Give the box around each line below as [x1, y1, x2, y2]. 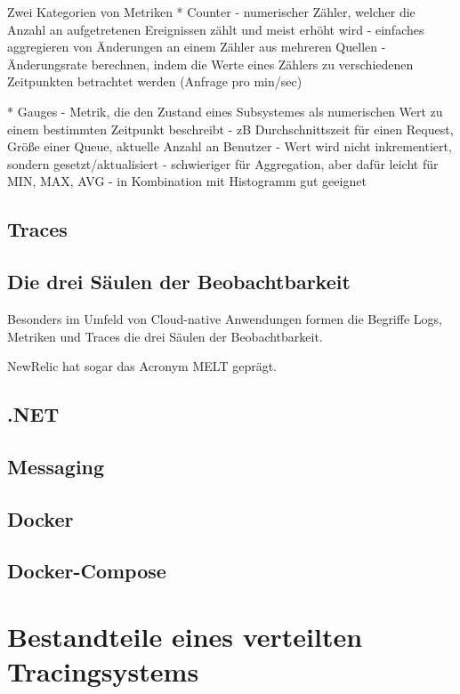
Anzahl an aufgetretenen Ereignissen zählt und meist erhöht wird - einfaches [7, 20, 424, 38]
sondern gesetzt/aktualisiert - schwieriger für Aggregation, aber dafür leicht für [7, 154, 439, 173]
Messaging [7, 452, 105, 480]
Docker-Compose [7, 557, 166, 585]
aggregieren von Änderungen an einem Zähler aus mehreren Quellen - [7, 37, 386, 56]
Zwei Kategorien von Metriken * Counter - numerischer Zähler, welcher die [7, 3, 416, 20]
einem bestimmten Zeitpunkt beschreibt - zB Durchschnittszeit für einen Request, [7, 119, 454, 138]
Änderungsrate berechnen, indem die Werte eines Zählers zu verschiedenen [7, 54, 414, 73]
